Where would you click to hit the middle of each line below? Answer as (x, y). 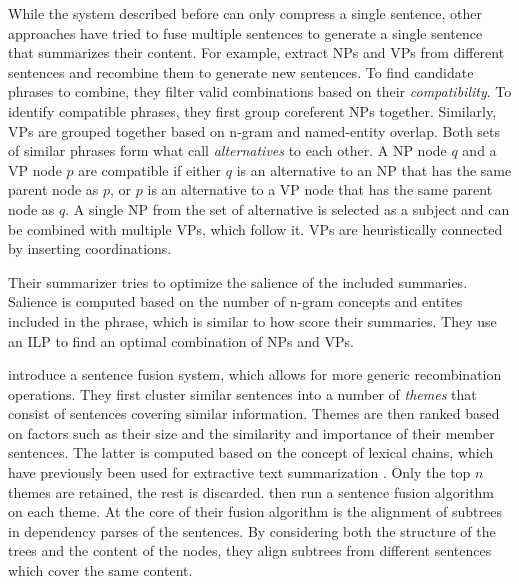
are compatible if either (150, 169)
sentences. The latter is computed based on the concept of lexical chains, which (251, 452)
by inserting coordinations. (90, 248)
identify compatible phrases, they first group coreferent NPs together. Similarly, (252, 110)
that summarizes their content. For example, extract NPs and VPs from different (256, 52)
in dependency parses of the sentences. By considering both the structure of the (252, 530)
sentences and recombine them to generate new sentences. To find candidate (241, 71)
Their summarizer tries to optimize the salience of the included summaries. (238, 281)
